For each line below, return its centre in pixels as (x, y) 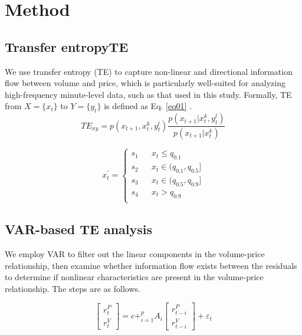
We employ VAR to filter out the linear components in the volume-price (135, 254)
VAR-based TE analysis (79, 229)
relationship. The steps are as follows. (73, 288)
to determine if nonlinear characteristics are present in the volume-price (134, 277)
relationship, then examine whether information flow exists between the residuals (151, 265)
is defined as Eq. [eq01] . (148, 106)
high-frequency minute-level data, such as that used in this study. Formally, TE (148, 94)
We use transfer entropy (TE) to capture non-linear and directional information (149, 71)
